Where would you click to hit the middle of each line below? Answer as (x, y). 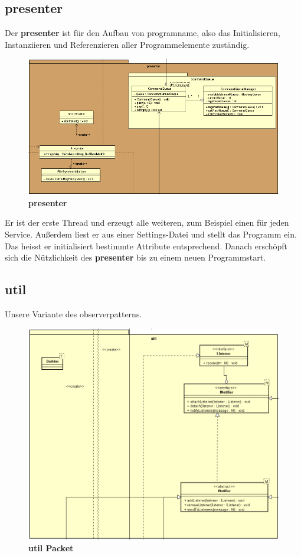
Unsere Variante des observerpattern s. (73, 314)
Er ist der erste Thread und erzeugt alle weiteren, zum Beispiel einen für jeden (147, 222)
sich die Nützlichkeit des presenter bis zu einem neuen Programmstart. (135, 257)
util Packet (51, 547)
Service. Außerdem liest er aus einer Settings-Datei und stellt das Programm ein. (151, 234)
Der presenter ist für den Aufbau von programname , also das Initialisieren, (143, 33)
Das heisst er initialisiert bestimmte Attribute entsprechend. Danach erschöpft (146, 246)
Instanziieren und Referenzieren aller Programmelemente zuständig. (127, 44)
